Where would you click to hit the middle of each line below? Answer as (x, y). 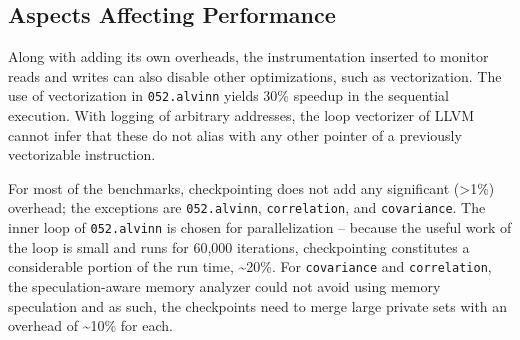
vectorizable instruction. (82, 154)
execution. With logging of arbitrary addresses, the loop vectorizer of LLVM (241, 115)
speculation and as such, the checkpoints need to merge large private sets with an (258, 305)
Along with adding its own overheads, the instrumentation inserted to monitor (248, 56)
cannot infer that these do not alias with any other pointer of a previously (235, 134)
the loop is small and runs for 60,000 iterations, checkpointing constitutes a (239, 246)
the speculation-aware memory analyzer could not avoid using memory (224, 285)
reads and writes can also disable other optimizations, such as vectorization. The (255, 75)
